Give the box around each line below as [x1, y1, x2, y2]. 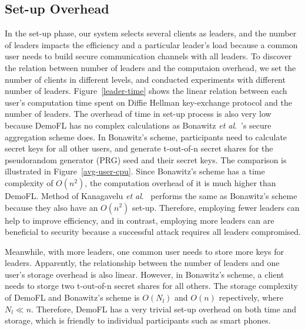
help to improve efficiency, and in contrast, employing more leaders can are [5, 214, 274, 226]
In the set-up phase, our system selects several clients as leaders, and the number [5, 27, 297, 39]
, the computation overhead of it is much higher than [85, 176, 276, 188]
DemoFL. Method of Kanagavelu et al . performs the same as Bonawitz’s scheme [5, 189, 297, 201]
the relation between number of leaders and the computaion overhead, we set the [5, 61, 296, 73]
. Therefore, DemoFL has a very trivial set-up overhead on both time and [31, 302, 296, 315]
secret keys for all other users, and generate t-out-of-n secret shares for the [5, 142, 273, 154]
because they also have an [5, 201, 98, 213]
